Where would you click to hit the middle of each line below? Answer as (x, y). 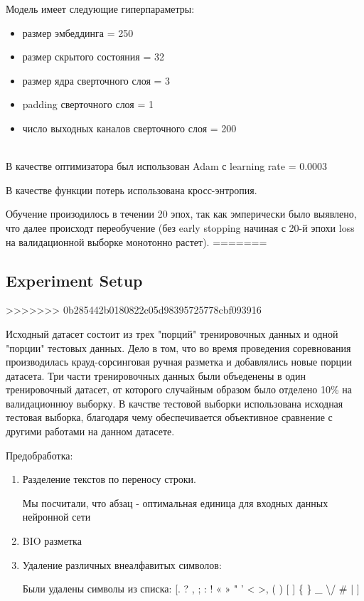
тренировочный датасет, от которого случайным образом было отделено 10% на (179, 389)
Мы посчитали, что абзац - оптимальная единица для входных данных (175, 502)
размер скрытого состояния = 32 (93, 57)
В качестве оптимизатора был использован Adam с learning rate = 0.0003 (167, 166)
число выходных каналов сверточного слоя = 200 (129, 128)
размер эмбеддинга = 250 (78, 32)
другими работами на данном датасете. (90, 431)
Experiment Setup (74, 280)
